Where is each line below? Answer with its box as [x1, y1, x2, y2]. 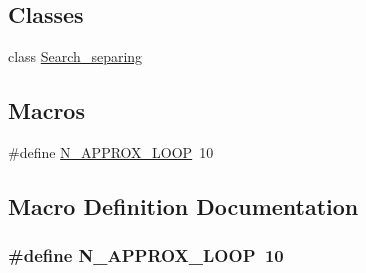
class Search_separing [8, 46, 143, 67]
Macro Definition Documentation [8, 190, 359, 221]
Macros [8, 95, 85, 126]
